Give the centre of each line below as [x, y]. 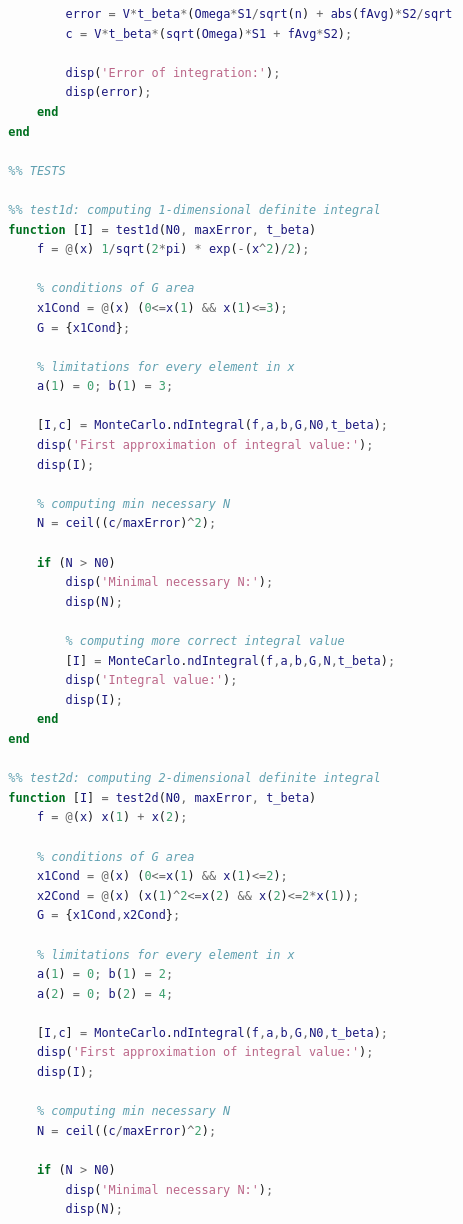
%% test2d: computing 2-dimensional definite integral [194, 778]
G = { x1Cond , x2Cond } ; [108, 915]
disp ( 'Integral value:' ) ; [151, 680]
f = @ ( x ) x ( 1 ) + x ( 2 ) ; [112, 817]
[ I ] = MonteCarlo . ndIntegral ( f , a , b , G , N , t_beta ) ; [230, 660]
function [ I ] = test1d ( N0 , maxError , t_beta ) [162, 229]
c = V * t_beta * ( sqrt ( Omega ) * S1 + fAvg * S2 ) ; [209, 33]
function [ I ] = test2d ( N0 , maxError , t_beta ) [162, 797]
